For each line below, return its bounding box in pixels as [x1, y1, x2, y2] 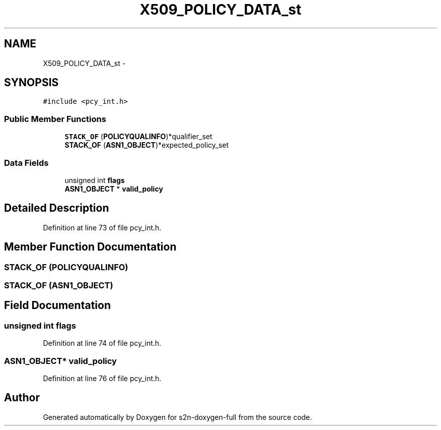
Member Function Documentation [4, 240, 177, 254]
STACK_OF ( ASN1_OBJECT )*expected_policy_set [64, 141, 229, 150]
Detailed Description [4, 202, 109, 215]
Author [4, 391, 40, 404]
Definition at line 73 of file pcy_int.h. [43, 223, 162, 232]
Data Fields [4, 157, 49, 168]
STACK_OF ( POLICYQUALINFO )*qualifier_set [64, 132, 212, 141]
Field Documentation [4, 299, 111, 312]
